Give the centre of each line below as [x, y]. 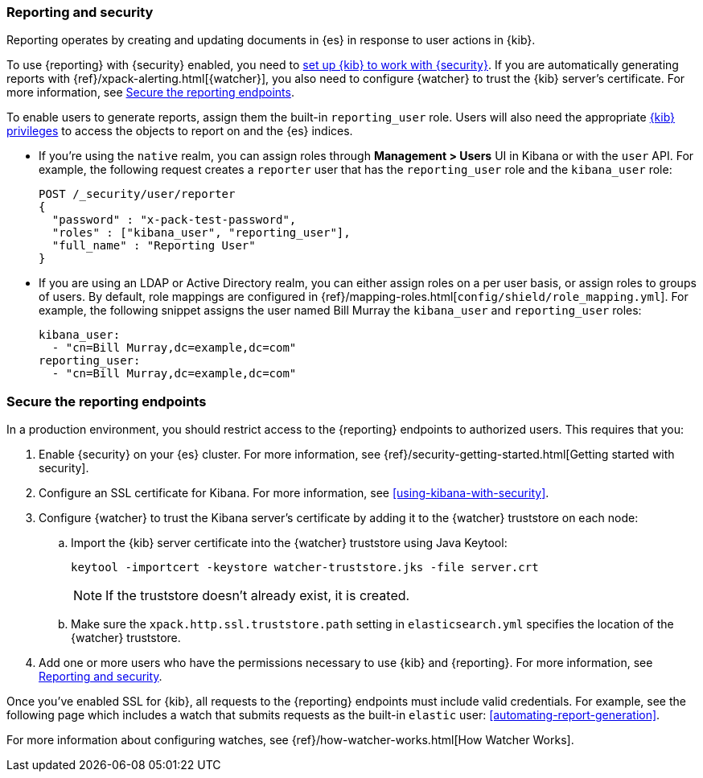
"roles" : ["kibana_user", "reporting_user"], [201, 233]
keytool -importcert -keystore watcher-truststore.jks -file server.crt [305, 568]
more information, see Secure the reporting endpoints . [150, 93]
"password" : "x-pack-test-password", [174, 220]
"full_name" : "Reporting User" [154, 246]
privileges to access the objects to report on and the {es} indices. [180, 131]
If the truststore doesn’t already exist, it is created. [258, 596]
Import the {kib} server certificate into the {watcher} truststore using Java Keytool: [289, 543]
